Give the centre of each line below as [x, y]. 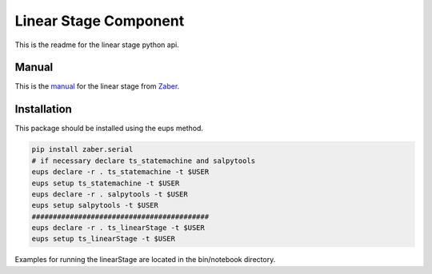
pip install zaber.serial [82, 149]
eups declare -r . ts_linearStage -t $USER [118, 228]
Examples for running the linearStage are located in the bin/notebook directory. [145, 260]
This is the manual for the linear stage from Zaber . [97, 86]
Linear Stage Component [100, 21]
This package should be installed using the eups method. [109, 129]
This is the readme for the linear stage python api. [97, 45]
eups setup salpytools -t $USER [95, 205]
